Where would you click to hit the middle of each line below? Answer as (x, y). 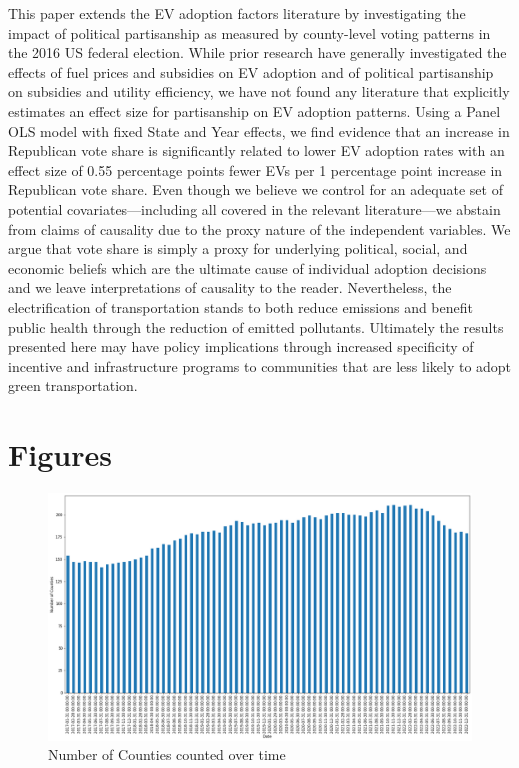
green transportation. (73, 385)
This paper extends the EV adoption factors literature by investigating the (237, 13)
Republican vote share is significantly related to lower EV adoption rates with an (256, 150)
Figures (60, 454)
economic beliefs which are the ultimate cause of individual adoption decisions (247, 267)
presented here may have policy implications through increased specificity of (241, 346)
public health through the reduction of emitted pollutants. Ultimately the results (256, 326)
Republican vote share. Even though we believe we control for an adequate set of (255, 189)
